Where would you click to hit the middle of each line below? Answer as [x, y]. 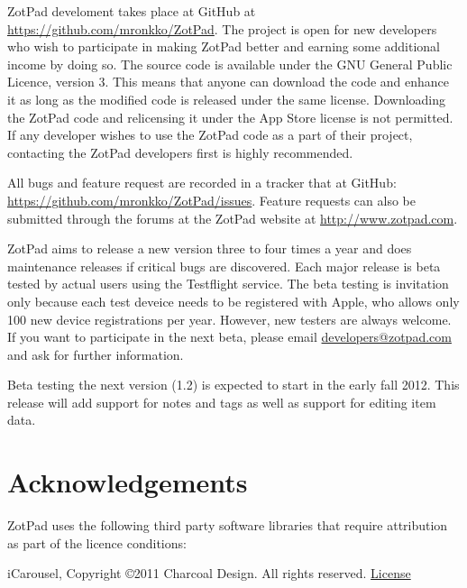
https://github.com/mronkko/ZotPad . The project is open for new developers [222, 28]
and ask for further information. [96, 354]
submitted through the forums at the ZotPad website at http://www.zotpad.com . [233, 218]
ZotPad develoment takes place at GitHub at [132, 11]
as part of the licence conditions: [97, 542]
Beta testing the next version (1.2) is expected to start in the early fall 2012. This [233, 385]
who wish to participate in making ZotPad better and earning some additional [224, 46]
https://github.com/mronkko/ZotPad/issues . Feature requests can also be [211, 200]
